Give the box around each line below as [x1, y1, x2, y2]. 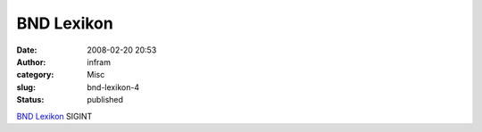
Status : [16, 95, 45, 105]
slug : [16, 81, 36, 93]
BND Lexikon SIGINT [16, 111, 93, 121]
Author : [16, 56, 46, 67]
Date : [16, 45, 37, 55]
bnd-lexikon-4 [87, 81, 140, 93]
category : [16, 70, 54, 80]
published [87, 95, 124, 105]
